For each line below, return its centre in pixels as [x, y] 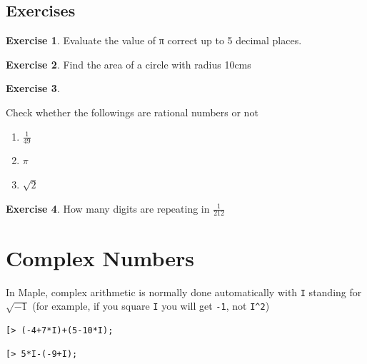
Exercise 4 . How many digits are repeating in [108, 208]
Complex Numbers [100, 257]
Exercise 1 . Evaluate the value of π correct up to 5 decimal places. [154, 40]
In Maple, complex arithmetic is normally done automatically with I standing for [184, 292]
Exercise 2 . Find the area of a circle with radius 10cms [129, 64]
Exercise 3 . [33, 88]
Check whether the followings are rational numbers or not [132, 112]
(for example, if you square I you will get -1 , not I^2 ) [151, 306]
